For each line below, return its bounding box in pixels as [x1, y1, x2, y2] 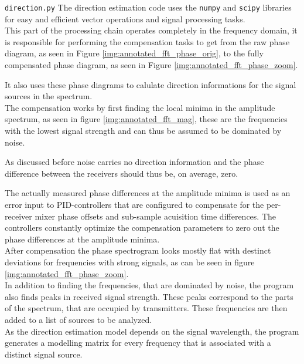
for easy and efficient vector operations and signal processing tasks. [5, 12, 245, 25]
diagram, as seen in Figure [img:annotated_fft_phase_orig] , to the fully [5, 47, 264, 59]
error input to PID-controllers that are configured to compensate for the [5, 198, 264, 210]
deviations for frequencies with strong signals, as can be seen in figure [5, 255, 255, 268]
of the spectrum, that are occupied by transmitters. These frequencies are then [5, 302, 288, 314]
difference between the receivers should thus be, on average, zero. [5, 167, 238, 179]
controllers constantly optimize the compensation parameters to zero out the [5, 221, 279, 234]
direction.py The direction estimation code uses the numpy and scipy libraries [5, 1, 292, 13]
